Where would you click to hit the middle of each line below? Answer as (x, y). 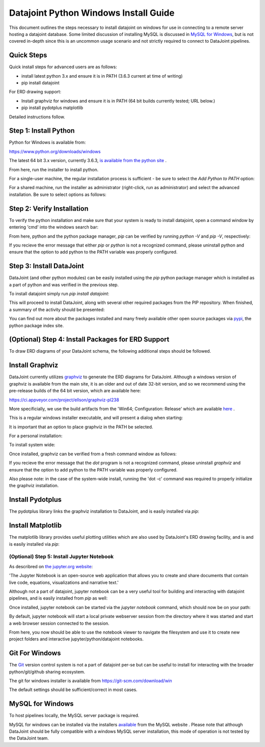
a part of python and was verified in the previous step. (64, 284)
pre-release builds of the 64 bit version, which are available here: (75, 391)
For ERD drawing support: (35, 92)
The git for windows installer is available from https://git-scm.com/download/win (91, 681)
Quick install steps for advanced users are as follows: (63, 67)
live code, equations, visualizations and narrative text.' (64, 582)
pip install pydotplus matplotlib (52, 108)
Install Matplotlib (35, 526)
